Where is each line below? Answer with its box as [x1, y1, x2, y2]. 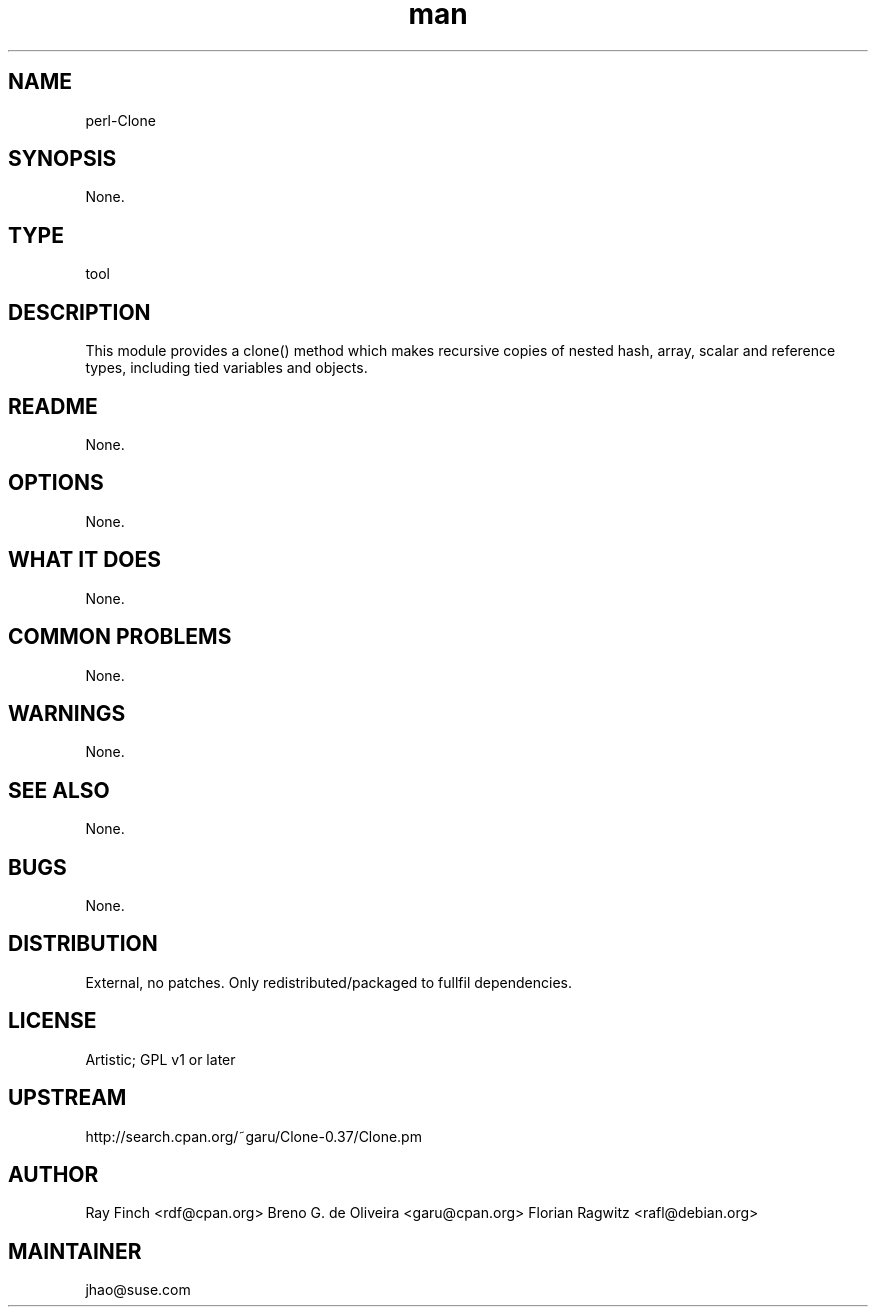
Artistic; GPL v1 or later [85, 1050, 236, 1068]
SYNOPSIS [8, 146, 117, 172]
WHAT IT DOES [8, 547, 162, 573]
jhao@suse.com [85, 1281, 191, 1299]
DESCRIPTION [8, 299, 151, 325]
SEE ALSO [8, 777, 110, 803]
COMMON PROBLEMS [8, 624, 232, 650]
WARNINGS [8, 700, 126, 726]
